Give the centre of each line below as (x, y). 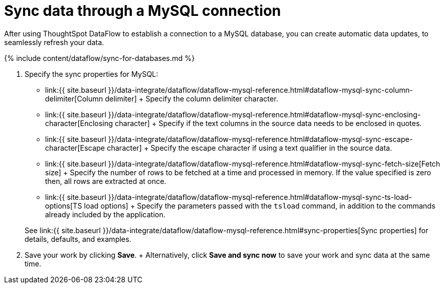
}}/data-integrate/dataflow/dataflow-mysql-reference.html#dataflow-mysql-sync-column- (261, 90)
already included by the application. (105, 214)
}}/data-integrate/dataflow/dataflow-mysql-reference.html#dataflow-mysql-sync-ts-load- (260, 197)
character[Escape (75, 148)
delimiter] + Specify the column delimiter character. (192, 98)
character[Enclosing (79, 123)
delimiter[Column (74, 98)
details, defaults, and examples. (78, 239)
